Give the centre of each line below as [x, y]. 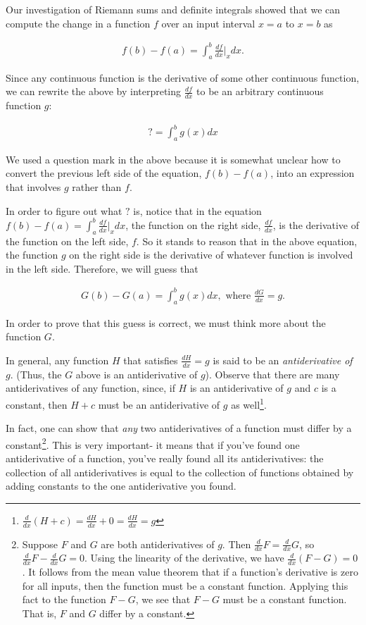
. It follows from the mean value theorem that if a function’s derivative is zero [190, 572]
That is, [39, 613]
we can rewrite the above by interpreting [94, 91]
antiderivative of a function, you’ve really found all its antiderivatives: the [165, 458]
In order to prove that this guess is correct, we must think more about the [166, 322]
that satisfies [151, 360]
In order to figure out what [64, 210]
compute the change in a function [78, 23]
